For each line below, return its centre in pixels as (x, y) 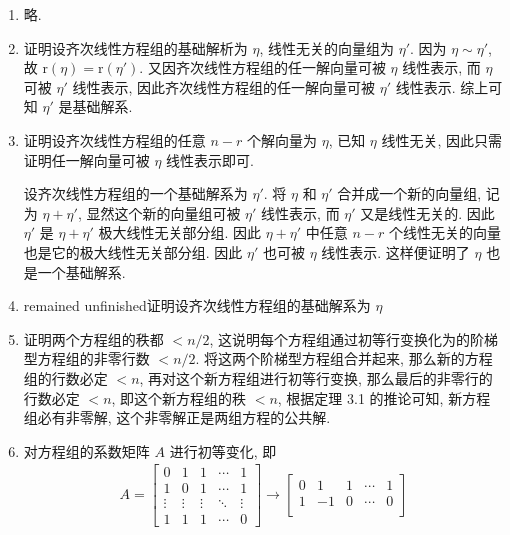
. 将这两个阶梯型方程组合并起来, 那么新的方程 (344, 358)
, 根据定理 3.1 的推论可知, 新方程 (384, 397)
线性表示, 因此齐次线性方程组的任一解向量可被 (224, 86)
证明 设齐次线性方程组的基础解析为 (135, 47)
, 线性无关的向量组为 (326, 47)
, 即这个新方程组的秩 (179, 397)
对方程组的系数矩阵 (86, 450)
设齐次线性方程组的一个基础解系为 (135, 193)
